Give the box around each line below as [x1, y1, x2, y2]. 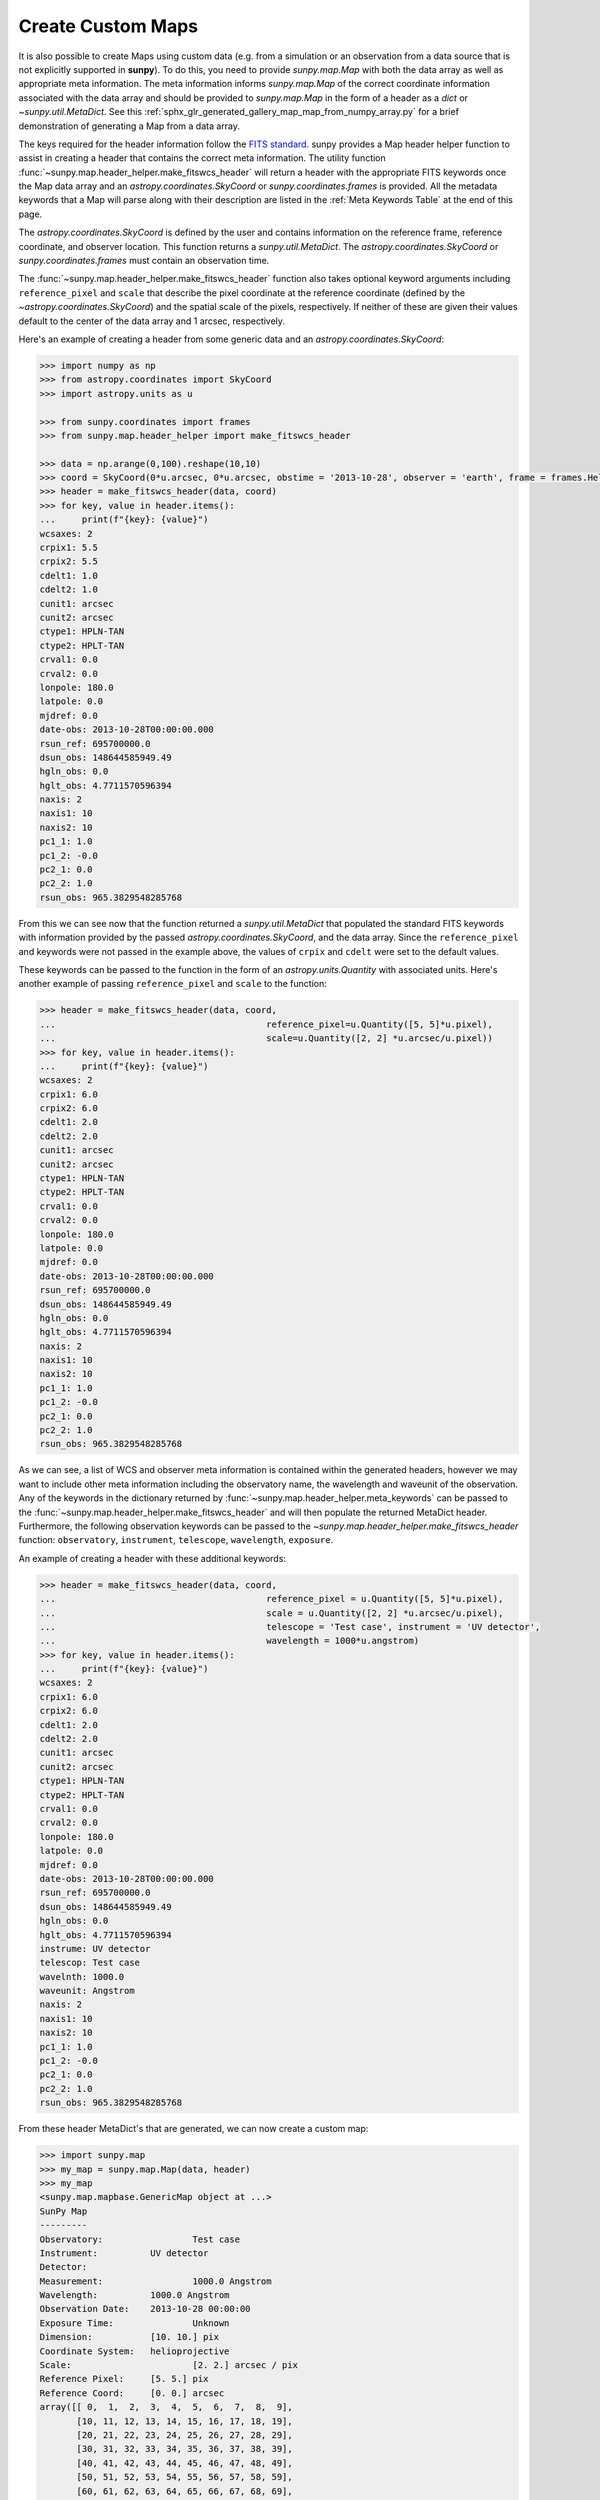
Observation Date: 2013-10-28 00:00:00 [39, 2303, 251, 2315]
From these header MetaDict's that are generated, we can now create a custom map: [18, 2123, 369, 2135]
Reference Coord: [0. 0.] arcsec [39, 2387, 225, 2399]
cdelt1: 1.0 [39, 570, 99, 581]
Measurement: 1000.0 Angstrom [39, 2275, 272, 2287]
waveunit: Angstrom [39, 1985, 135, 1997]
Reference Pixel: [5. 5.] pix [39, 2373, 209, 2385]
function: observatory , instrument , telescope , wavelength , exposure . [18, 1534, 334, 1546]
